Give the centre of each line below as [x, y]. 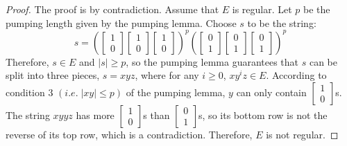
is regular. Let [262, 9]
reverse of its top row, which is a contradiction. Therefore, [129, 134]
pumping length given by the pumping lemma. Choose [121, 22]
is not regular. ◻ [302, 134]
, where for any [167, 75]
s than [156, 115]
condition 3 [29, 92]
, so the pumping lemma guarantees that [212, 61]
